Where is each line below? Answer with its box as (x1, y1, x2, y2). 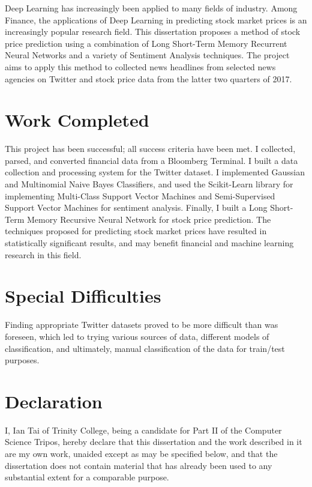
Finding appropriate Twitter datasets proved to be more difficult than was (5, 318, 278, 331)
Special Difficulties (5, 283, 161, 308)
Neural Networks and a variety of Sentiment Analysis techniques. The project (5, 49, 290, 61)
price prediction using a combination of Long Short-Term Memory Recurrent (5, 37, 287, 49)
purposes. (5, 354, 40, 366)
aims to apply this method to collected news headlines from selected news (5, 60, 276, 73)
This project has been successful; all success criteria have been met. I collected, (5, 142, 296, 155)
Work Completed (5, 107, 149, 132)
